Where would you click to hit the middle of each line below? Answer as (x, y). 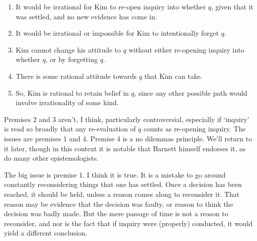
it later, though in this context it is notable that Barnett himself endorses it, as (125, 148)
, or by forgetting (72, 59)
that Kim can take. (173, 76)
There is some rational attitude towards (76, 76)
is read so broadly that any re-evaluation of (70, 129)
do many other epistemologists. (51, 158)
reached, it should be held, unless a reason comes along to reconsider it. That (122, 194)
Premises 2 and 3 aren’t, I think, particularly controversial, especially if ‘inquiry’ (127, 119)
